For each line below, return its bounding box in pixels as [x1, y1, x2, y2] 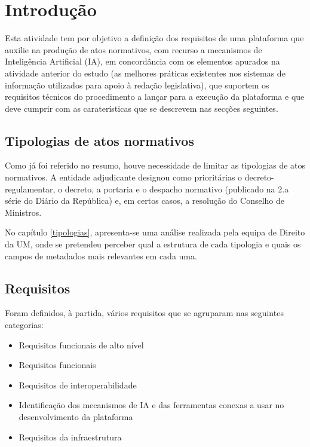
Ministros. [5, 206, 42, 218]
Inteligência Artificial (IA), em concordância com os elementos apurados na [5, 55, 280, 68]
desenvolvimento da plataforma [19, 411, 133, 422]
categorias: [5, 319, 44, 331]
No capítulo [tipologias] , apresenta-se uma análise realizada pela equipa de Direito [5, 226, 305, 238]
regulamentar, [5, 182, 56, 195]
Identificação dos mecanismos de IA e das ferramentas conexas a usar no [19, 399, 284, 411]
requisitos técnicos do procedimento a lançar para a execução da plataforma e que [5, 90, 305, 103]
